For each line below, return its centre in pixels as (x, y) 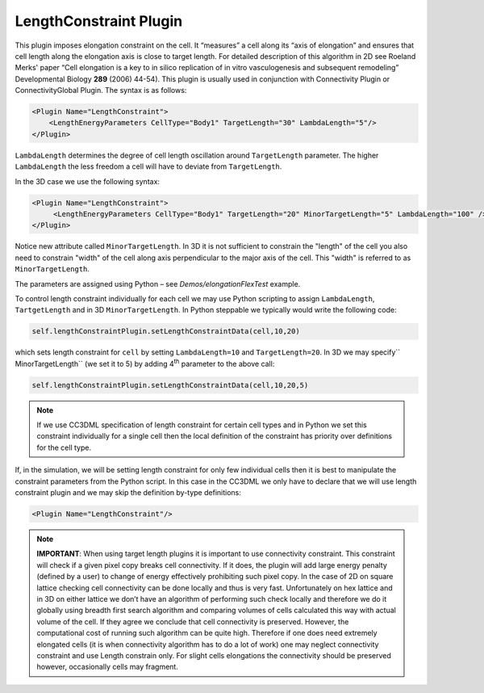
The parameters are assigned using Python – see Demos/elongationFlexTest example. (158, 283)
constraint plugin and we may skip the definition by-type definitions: (128, 493)
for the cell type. (64, 447)
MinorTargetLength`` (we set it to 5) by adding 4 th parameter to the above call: (145, 363)
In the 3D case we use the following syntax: (88, 181)
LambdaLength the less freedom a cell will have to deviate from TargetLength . (148, 166)
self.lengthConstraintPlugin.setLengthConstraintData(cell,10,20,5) (170, 385)
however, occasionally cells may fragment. (108, 667)
